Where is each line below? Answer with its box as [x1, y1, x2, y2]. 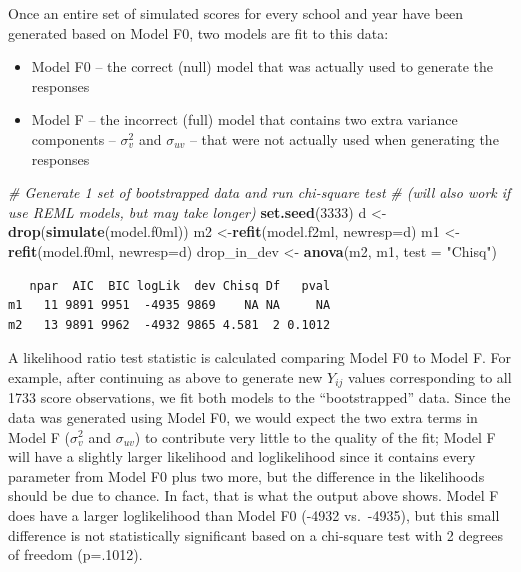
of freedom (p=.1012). [8, 544, 143, 565]
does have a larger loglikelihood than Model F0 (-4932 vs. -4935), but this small [8, 504, 500, 525]
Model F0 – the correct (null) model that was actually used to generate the [31, 56, 494, 77]
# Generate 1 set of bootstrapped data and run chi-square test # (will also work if [8, 182, 511, 203]
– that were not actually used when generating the [189, 128, 499, 149]
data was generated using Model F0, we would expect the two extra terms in [8, 406, 478, 427]
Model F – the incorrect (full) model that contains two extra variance [31, 109, 458, 130]
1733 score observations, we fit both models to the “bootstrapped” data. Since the [8, 387, 511, 408]
